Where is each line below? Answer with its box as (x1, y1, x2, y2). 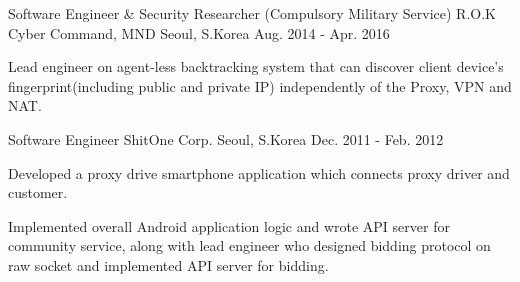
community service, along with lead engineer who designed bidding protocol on (8, 235, 491, 256)
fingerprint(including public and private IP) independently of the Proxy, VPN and (8, 75, 512, 96)
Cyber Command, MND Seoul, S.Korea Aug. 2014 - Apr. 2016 (8, 22, 390, 43)
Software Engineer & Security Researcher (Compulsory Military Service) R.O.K (8, 3, 496, 23)
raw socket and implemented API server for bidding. (8, 254, 329, 275)
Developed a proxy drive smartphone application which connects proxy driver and (8, 162, 510, 183)
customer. (8, 182, 68, 203)
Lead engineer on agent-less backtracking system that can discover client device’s (8, 56, 504, 77)
